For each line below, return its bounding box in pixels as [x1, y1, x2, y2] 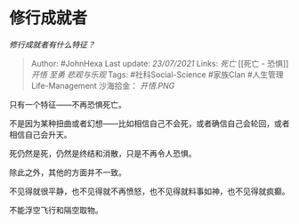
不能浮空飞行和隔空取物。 [9, 204, 103, 215]
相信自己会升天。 [9, 129, 72, 140]
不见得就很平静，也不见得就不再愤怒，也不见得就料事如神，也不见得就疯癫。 [9, 186, 290, 196]
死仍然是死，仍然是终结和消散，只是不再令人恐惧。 [9, 148, 197, 158]
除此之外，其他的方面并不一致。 [9, 166, 126, 178]
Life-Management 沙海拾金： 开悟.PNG [30, 80, 175, 91]
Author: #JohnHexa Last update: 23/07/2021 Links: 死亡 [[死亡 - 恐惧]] [30, 58, 289, 68]
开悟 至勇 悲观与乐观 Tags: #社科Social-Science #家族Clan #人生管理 [30, 68, 285, 80]
